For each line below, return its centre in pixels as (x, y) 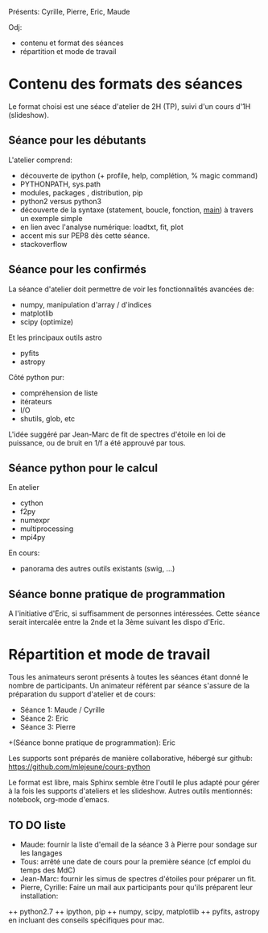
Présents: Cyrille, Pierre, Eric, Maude (69, 12)
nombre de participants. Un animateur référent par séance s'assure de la (129, 686)
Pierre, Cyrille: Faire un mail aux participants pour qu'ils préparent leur (136, 887)
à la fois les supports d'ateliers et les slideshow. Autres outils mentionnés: (131, 791)
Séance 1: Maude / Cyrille (62, 710)
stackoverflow (43, 244)
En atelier (24, 487)
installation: (39, 896)
